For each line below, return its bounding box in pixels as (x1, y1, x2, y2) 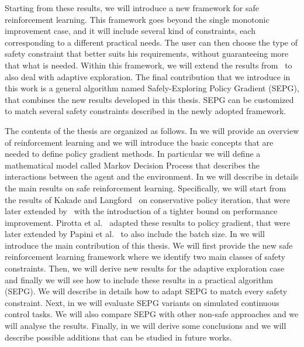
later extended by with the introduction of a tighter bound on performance (5, 205, 278, 217)
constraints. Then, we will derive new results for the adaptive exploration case (5, 262, 285, 274)
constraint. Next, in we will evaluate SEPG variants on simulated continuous (5, 296, 279, 308)
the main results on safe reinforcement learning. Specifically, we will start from (5, 181, 286, 194)
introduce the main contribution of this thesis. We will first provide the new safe (5, 239, 293, 251)
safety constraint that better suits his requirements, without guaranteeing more (5, 47, 289, 60)
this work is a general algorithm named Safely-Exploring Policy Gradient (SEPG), (5, 82, 299, 94)
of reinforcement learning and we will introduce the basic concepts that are (5, 136, 274, 148)
